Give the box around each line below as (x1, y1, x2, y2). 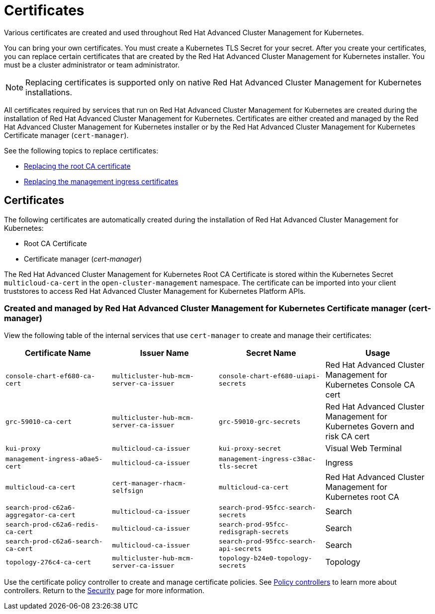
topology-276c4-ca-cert (5, 558, 91, 566)
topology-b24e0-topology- (219, 554, 312, 562)
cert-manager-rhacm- (112, 479, 186, 487)
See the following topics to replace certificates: (4, 146, 159, 155)
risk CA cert (325, 431, 370, 442)
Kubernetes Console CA (325, 380, 415, 390)
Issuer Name (140, 348, 189, 358)
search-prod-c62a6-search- (5, 538, 103, 546)
